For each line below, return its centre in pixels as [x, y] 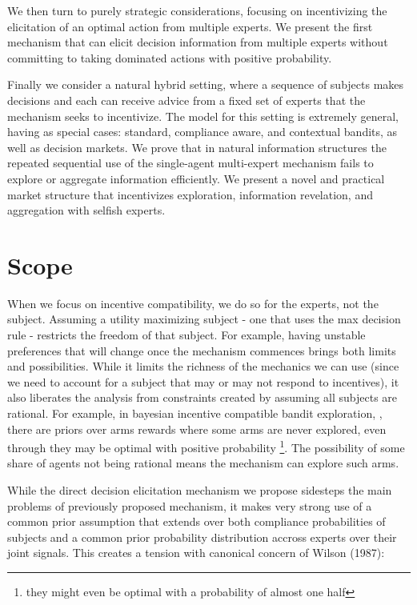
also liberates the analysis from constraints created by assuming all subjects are [202, 397]
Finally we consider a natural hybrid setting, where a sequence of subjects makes [206, 84]
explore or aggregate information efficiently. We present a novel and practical [196, 178]
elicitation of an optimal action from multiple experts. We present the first [190, 26]
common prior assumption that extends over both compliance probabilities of [196, 521]
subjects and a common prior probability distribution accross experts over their [202, 537]
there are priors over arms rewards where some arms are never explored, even [197, 429]
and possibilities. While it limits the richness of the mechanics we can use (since [203, 366]
